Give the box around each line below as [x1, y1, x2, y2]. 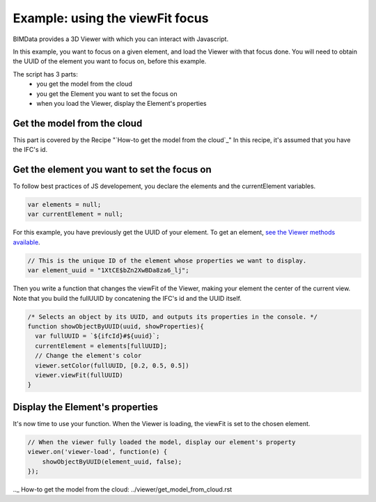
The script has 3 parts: [13, 70, 78, 78]
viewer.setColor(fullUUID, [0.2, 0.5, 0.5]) [35, 361, 189, 369]
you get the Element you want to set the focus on [36, 89, 178, 97]
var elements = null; [27, 201, 102, 209]
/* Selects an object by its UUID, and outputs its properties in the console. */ [27, 313, 318, 320]
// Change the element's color [35, 352, 142, 360]
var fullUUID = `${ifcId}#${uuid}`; [35, 332, 160, 340]
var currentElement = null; [27, 210, 123, 219]
